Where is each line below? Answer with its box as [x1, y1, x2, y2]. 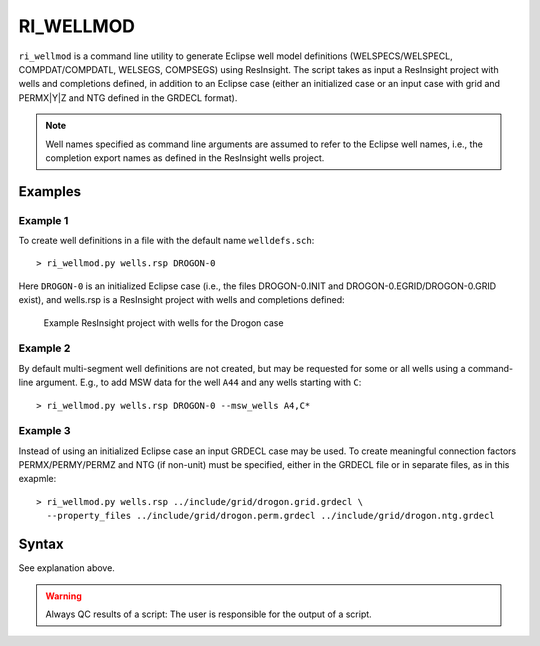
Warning [45, 590, 82, 602]
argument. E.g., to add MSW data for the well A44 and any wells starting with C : [35, 376, 362, 389]
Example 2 [18, 341, 71, 355]
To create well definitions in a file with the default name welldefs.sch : [18, 235, 315, 247]
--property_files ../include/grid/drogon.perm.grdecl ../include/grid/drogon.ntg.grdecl [46, 510, 495, 522]
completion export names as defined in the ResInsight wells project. [45, 151, 325, 164]
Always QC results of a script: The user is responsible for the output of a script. [45, 608, 372, 620]
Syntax [18, 536, 64, 553]
